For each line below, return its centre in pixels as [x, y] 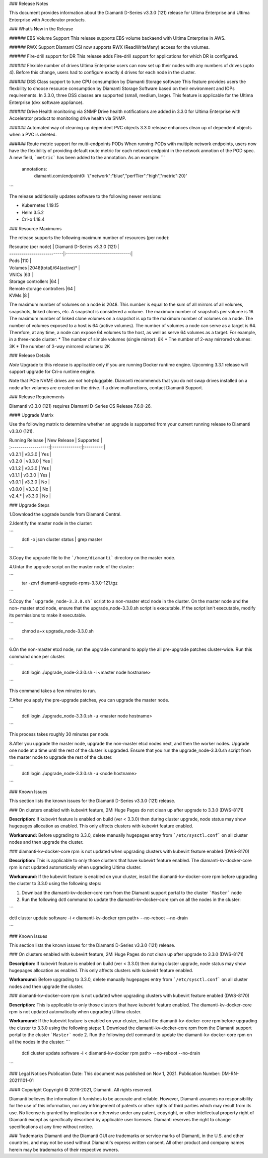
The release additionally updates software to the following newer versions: [85, 196]
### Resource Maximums [35, 228]
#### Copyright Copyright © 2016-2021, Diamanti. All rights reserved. [81, 1089]
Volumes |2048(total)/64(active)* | [45, 267]
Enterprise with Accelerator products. [48, 19]
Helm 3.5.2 [33, 212]
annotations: [34, 169]
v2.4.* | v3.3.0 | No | [30, 496]
